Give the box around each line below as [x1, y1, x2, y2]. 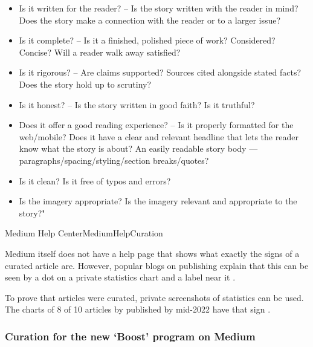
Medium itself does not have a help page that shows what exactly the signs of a [5, 247, 300, 259]
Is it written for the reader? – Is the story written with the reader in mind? [19, 2, 298, 14]
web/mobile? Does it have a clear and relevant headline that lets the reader [19, 130, 298, 143]
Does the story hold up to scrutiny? [19, 77, 152, 90]
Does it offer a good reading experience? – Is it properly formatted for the [19, 118, 294, 131]
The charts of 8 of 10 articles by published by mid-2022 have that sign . [5, 303, 271, 316]
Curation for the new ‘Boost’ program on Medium [5, 328, 256, 343]
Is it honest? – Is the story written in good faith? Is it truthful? [19, 98, 255, 111]
